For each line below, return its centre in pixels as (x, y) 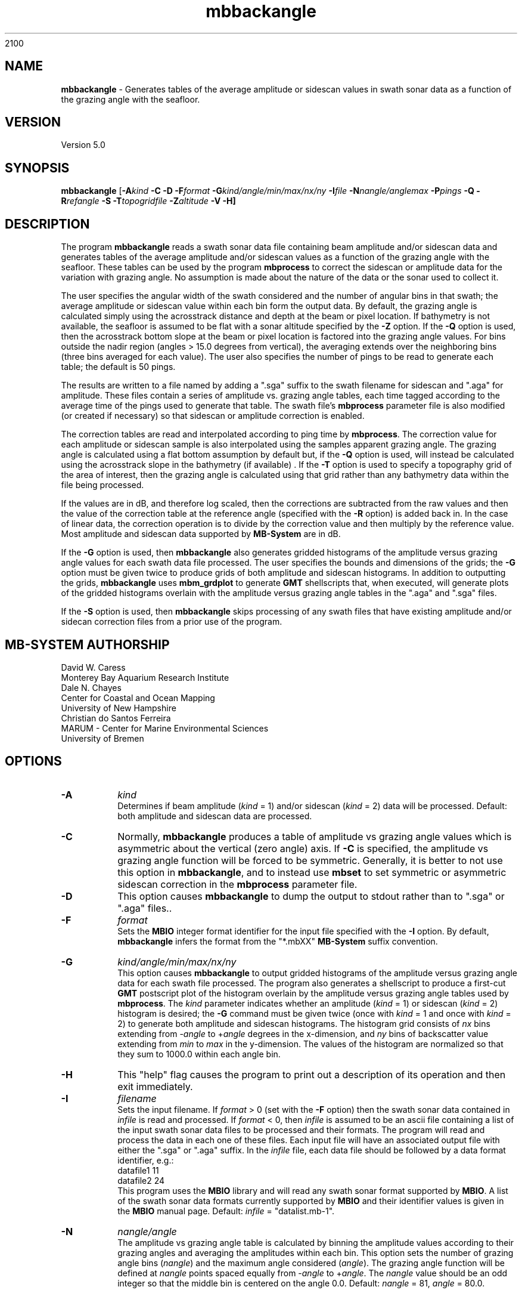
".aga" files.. (145, 908)
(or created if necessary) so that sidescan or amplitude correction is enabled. (213, 416)
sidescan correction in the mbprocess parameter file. (237, 884)
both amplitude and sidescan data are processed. (215, 816)
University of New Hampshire (119, 708)
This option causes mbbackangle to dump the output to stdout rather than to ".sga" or (311, 896)
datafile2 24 (141, 1180)
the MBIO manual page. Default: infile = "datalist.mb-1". (226, 1211)
